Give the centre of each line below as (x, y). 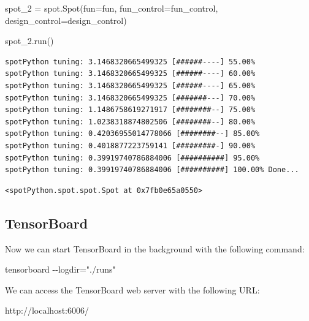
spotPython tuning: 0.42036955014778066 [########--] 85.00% (132, 134)
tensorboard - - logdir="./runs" (60, 269)
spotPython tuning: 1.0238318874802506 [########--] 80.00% (130, 122)
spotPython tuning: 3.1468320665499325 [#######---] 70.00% (130, 98)
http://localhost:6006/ (47, 310)
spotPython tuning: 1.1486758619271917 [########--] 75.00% (130, 110)
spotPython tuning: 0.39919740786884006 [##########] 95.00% (132, 158)
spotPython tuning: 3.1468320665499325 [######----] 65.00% (130, 85)
